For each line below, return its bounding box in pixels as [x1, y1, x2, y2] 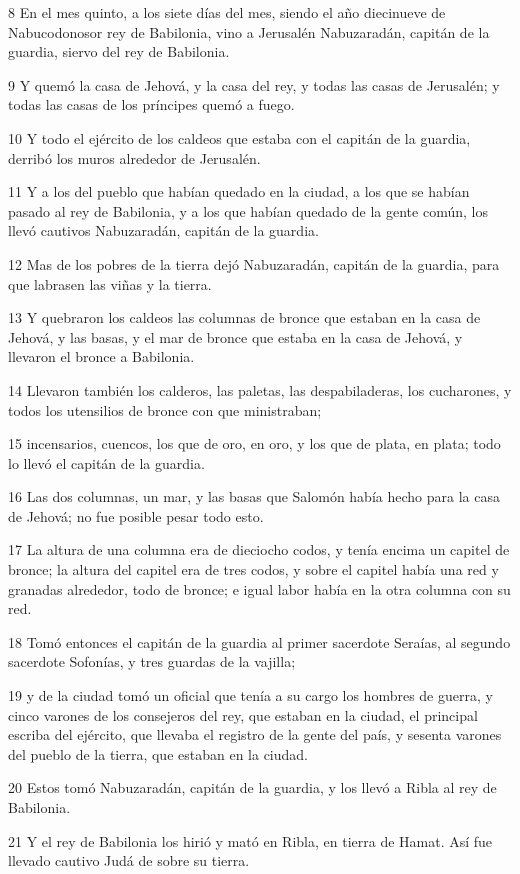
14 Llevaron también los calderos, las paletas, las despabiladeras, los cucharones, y [8, 379, 512, 400]
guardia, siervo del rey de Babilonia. [8, 41, 230, 62]
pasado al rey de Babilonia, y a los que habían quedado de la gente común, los [8, 200, 488, 221]
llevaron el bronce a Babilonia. [8, 346, 195, 367]
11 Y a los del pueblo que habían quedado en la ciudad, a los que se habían [8, 181, 470, 202]
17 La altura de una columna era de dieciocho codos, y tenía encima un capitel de [8, 539, 510, 560]
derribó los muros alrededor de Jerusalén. [8, 147, 261, 168]
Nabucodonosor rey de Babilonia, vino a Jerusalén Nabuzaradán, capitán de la [8, 21, 490, 42]
